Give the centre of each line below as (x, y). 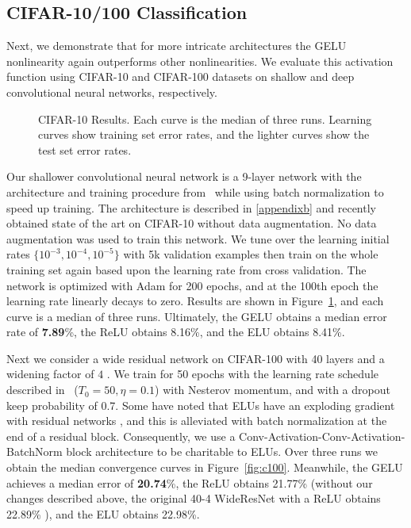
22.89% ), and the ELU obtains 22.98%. (103, 513)
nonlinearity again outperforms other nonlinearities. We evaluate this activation (200, 61)
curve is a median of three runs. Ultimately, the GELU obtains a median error (197, 316)
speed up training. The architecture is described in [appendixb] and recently (191, 207)
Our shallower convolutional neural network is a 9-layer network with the (184, 176)
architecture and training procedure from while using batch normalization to (195, 191)
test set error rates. (85, 149)
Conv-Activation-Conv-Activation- (322, 436)
